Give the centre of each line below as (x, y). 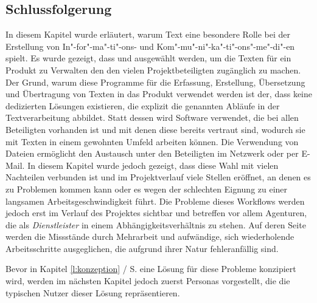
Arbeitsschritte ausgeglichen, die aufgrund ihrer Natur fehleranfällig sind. (142, 248)
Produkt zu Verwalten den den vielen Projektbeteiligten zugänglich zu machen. (153, 70)
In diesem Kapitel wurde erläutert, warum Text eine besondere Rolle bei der (148, 34)
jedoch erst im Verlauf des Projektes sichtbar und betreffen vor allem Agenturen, (156, 213)
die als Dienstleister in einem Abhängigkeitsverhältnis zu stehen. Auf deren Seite (156, 224)
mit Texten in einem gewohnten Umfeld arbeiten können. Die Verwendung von (152, 141)
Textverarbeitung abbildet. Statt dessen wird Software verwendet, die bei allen (152, 117)
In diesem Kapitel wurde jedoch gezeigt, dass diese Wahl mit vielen (153, 165)
